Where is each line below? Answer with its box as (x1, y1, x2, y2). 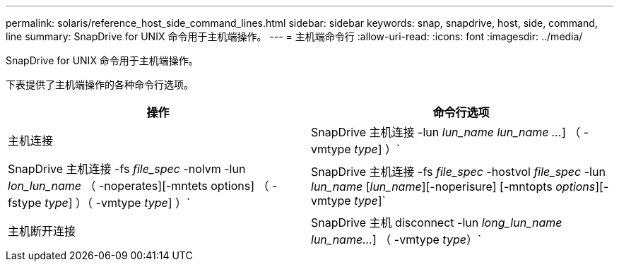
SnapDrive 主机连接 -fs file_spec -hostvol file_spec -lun (311, 165, 606, 179)
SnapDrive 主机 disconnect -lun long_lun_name (311, 215, 562, 230)
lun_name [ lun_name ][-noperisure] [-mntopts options (311, 179, 596, 194)
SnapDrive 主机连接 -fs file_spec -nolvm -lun (8, 162, 246, 176)
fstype (8, 196, 42, 210)
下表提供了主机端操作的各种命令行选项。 (6, 78, 194, 90)
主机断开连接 (8, 224, 76, 238)
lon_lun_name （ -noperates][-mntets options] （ (8, 179, 269, 193)
